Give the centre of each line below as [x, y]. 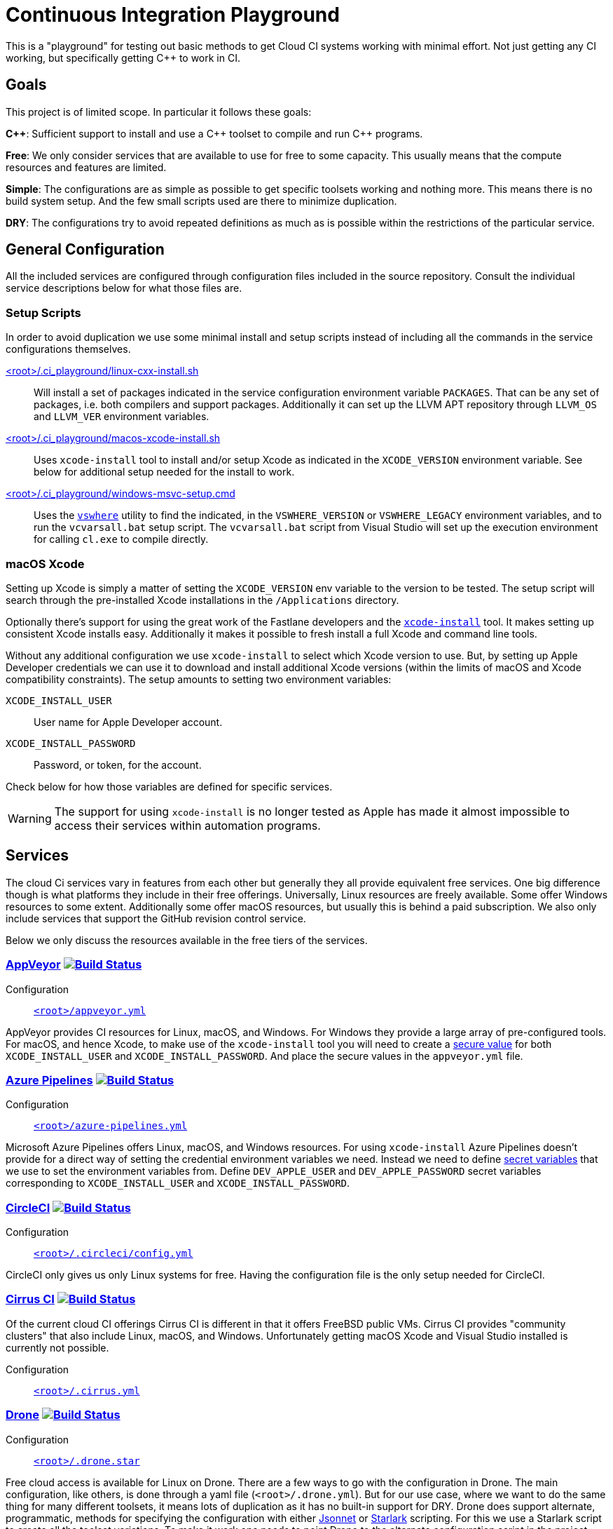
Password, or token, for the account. [118, 764]
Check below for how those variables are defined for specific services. [169, 786]
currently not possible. [57, 1347]
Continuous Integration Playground [173, 15]
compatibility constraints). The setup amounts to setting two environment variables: [199, 679]
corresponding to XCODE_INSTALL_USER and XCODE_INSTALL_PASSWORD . [178, 1183]
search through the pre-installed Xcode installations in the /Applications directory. [202, 600]
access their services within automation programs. [187, 825]
